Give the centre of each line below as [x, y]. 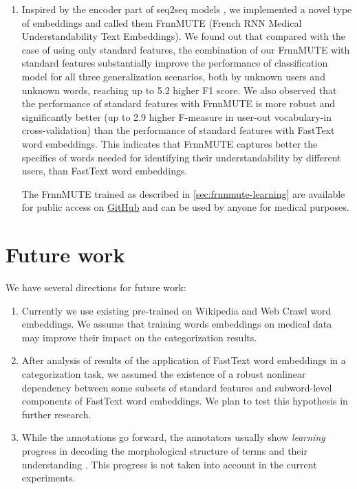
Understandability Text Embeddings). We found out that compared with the [184, 36]
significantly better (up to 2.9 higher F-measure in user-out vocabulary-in [177, 116]
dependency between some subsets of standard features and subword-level [177, 387]
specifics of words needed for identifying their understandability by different [181, 157]
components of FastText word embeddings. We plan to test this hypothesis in [185, 401]
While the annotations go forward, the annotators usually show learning [173, 437]
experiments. [48, 478]
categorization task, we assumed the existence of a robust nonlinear [164, 374]
